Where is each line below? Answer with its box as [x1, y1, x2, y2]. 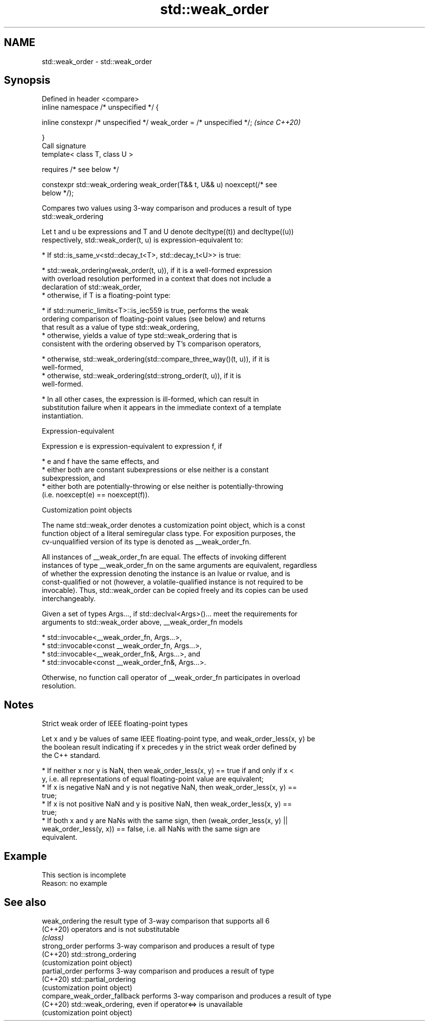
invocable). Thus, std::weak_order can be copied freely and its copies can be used [42, 586, 308, 595]
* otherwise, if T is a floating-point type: [42, 291, 171, 300]
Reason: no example [42, 879, 107, 888]
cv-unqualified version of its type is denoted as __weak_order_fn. [42, 537, 251, 546]
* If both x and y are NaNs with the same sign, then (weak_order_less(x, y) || [42, 816, 288, 825]
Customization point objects [42, 506, 132, 514]
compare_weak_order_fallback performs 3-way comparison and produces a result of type [42, 991, 332, 1000]
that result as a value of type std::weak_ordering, [42, 323, 199, 332]
